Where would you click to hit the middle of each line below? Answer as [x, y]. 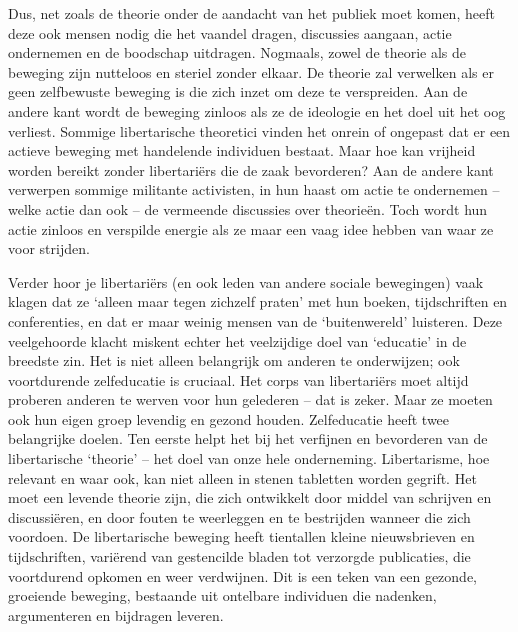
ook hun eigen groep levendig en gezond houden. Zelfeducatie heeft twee [229, 418]
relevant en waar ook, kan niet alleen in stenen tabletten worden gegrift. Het [242, 477]
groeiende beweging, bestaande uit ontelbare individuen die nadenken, [222, 595]
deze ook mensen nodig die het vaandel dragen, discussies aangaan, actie [230, 32]
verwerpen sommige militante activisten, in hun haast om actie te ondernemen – [254, 189]
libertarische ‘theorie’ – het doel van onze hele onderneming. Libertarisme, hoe [249, 458]
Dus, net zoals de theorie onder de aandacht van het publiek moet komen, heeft [251, 13]
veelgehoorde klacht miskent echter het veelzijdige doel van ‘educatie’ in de [237, 340]
